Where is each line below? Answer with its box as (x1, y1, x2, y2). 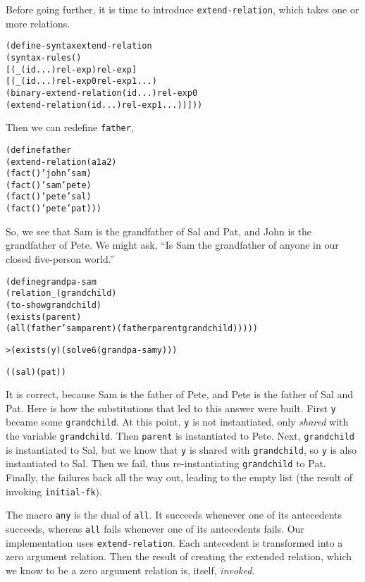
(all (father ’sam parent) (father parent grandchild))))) (6, 323, 258, 334)
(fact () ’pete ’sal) (6, 192, 92, 202)
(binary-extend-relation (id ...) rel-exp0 (6, 87, 198, 98)
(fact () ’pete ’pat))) (6, 204, 102, 214)
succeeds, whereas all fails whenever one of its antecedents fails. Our (6, 521, 304, 535)
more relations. (6, 16, 70, 30)
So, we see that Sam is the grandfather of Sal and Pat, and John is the (6, 223, 311, 238)
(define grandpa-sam (6, 276, 97, 287)
